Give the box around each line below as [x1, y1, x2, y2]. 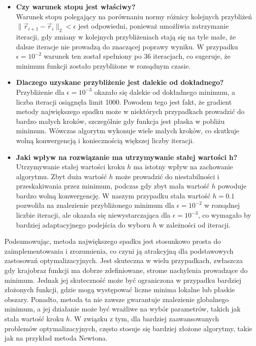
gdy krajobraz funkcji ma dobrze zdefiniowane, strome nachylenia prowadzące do [4, 265, 248, 275]
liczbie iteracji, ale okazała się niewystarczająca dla [16, 210, 171, 220]
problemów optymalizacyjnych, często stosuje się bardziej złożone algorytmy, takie [4, 323, 253, 333]
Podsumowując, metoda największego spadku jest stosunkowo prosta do [4, 236, 221, 246]
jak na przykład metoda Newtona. [4, 333, 108, 343]
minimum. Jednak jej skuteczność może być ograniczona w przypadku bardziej [4, 274, 242, 285]
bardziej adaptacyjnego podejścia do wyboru [16, 219, 151, 230]
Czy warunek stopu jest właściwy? [16, 1, 135, 11]
